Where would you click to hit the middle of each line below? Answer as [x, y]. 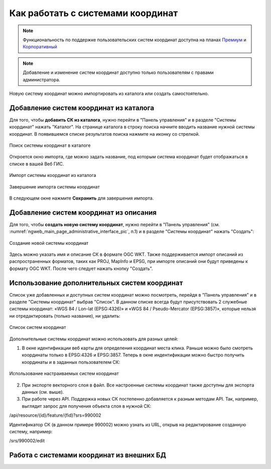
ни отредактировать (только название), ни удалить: [65, 316]
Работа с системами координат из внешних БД [88, 455]
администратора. [41, 79]
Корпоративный [40, 47]
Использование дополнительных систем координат [96, 283]
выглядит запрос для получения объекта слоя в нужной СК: [87, 406]
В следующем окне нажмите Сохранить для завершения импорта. [82, 198]
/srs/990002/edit [27, 441]
